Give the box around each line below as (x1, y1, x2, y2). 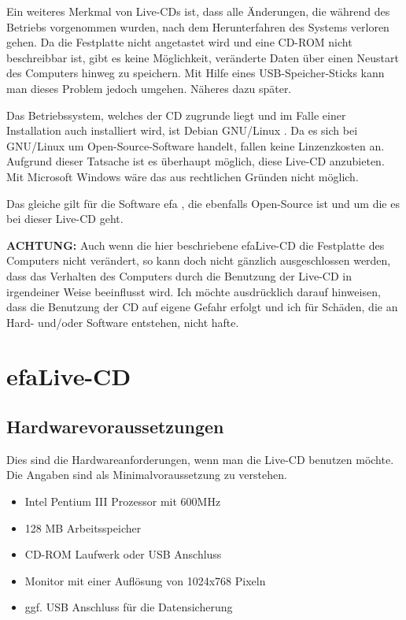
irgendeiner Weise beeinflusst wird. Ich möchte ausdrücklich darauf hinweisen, (6, 283, 381, 299)
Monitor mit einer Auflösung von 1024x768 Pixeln (24, 572, 266, 588)
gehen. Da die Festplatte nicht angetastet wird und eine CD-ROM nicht (6, 34, 352, 50)
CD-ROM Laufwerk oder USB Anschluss (24, 546, 222, 562)
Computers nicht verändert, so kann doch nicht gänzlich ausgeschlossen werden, (6, 252, 391, 269)
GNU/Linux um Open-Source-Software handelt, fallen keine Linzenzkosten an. (6, 137, 385, 154)
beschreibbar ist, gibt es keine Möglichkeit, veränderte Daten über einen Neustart (6, 49, 399, 65)
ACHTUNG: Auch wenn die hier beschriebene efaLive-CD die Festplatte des (6, 236, 385, 253)
